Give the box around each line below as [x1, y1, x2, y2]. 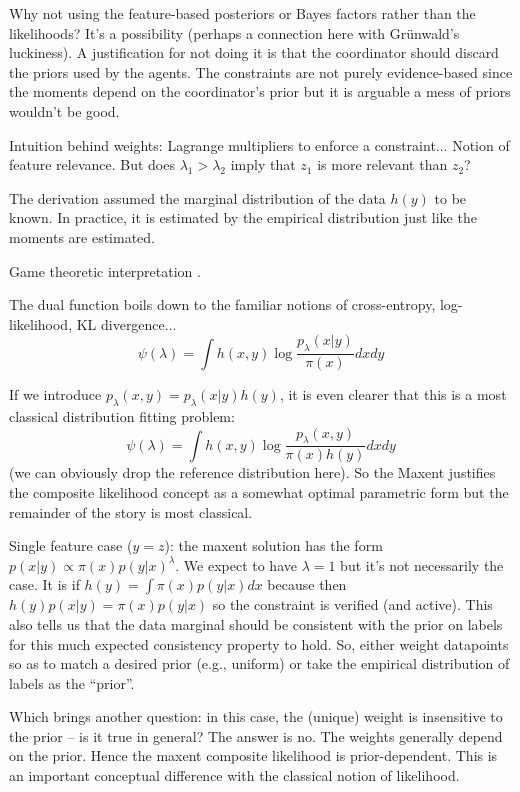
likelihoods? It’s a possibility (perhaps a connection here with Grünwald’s [9, 22, 460, 43]
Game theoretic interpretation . [9, 260, 201, 281]
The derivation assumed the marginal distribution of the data [9, 187, 386, 208]
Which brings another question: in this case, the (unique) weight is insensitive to [9, 706, 503, 727]
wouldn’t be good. [9, 100, 120, 121]
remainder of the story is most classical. [9, 501, 253, 522]
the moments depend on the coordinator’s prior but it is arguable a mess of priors [9, 81, 511, 102]
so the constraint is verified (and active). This [212, 594, 493, 615]
